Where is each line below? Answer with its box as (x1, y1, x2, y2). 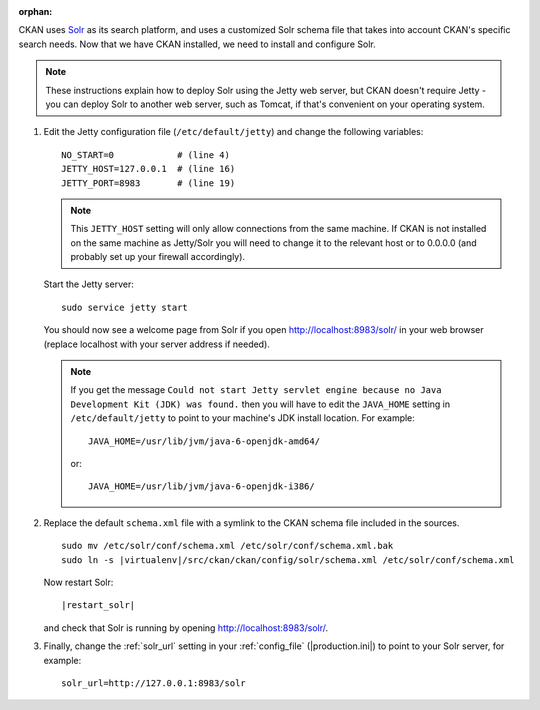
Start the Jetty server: (43, 278, 134, 290)
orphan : (18, 6, 53, 17)
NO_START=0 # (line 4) (61, 149, 230, 160)
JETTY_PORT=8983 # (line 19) (61, 177, 236, 189)
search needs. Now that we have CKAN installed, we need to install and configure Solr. (18, 38, 376, 50)
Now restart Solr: (43, 576, 114, 588)
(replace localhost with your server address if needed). (43, 338, 270, 350)
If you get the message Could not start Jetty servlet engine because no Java (70, 384, 442, 396)
